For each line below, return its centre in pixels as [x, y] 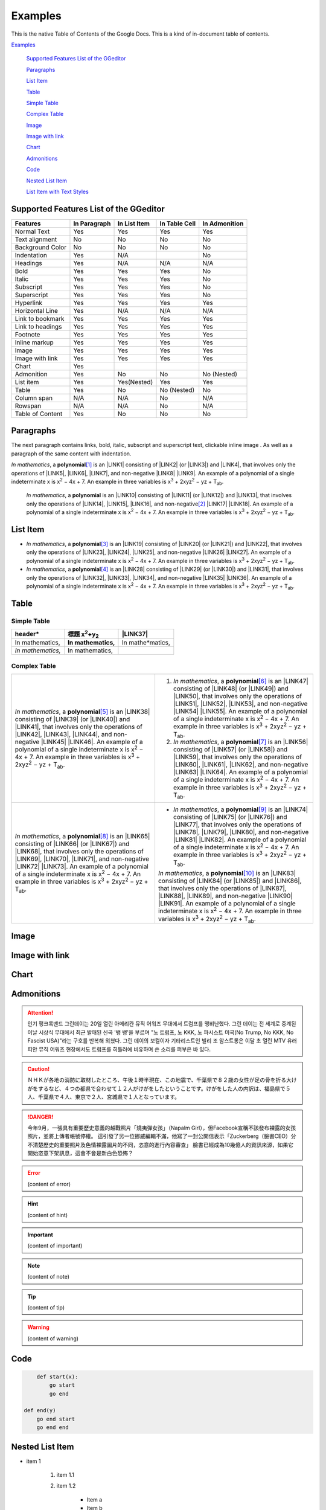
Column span [34, 397]
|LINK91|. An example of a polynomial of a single [227, 904]
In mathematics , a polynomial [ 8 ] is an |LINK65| [82, 836]
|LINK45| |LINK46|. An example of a [92, 742]
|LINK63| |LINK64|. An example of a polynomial [240, 772]
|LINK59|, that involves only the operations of [237, 757]
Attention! [40, 1013]
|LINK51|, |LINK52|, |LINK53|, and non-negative [240, 704]
